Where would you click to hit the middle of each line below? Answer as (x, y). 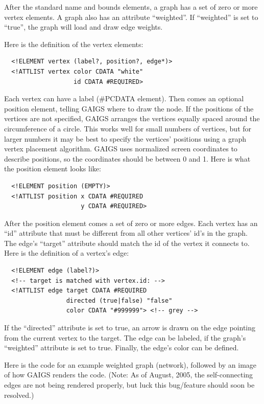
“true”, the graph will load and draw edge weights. (83, 27)
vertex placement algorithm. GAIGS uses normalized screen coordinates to (121, 149)
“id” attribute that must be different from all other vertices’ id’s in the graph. (126, 233)
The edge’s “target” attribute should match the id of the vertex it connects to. (127, 243)
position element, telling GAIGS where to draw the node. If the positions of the (129, 108)
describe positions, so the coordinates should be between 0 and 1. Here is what (127, 158)
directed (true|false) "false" (119, 300)
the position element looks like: (53, 169)
